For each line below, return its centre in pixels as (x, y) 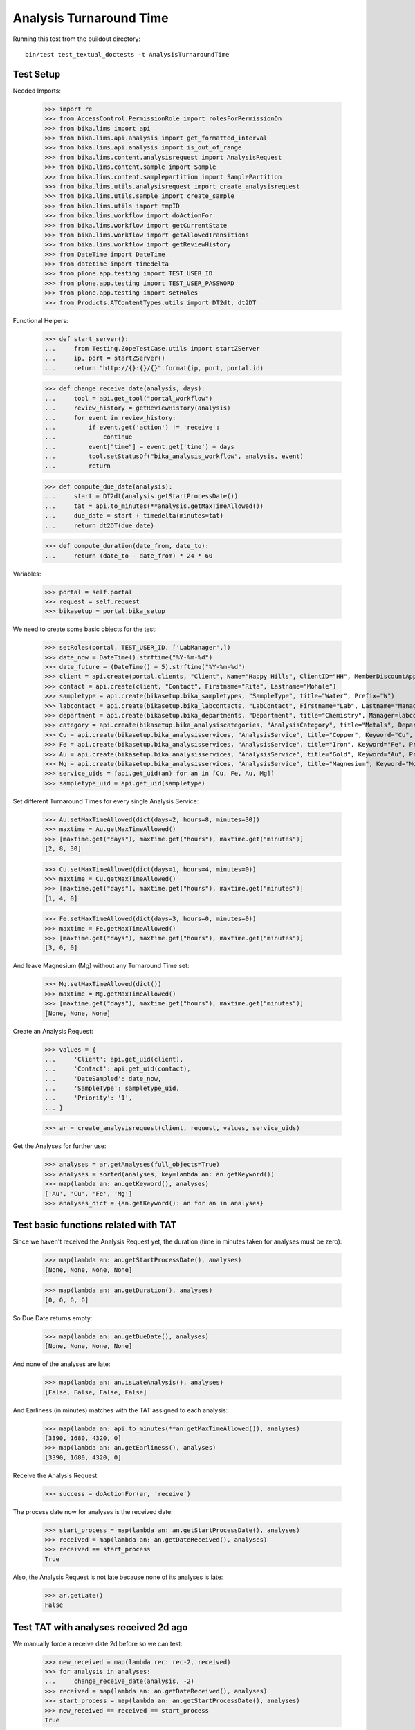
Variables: (27, 574)
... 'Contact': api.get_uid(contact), (118, 1069)
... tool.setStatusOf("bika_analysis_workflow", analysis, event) (174, 456)
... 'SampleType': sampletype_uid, (112, 1089)
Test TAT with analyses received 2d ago (100, 1627)
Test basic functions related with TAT (95, 1225)
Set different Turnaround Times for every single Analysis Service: (106, 801)
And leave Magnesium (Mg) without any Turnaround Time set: (101, 966)
